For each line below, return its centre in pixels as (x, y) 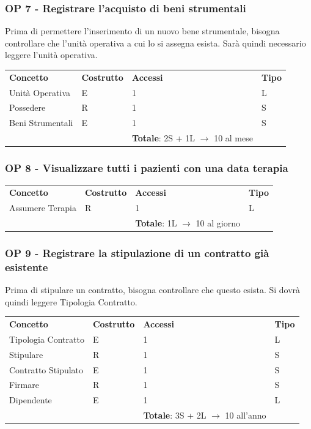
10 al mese (233, 138)
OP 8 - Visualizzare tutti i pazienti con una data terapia (147, 168)
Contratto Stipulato (46, 369)
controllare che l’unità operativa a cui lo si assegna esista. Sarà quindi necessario (155, 43)
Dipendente (31, 400)
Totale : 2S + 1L (163, 138)
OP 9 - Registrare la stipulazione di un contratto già (137, 252)
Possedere (27, 107)
